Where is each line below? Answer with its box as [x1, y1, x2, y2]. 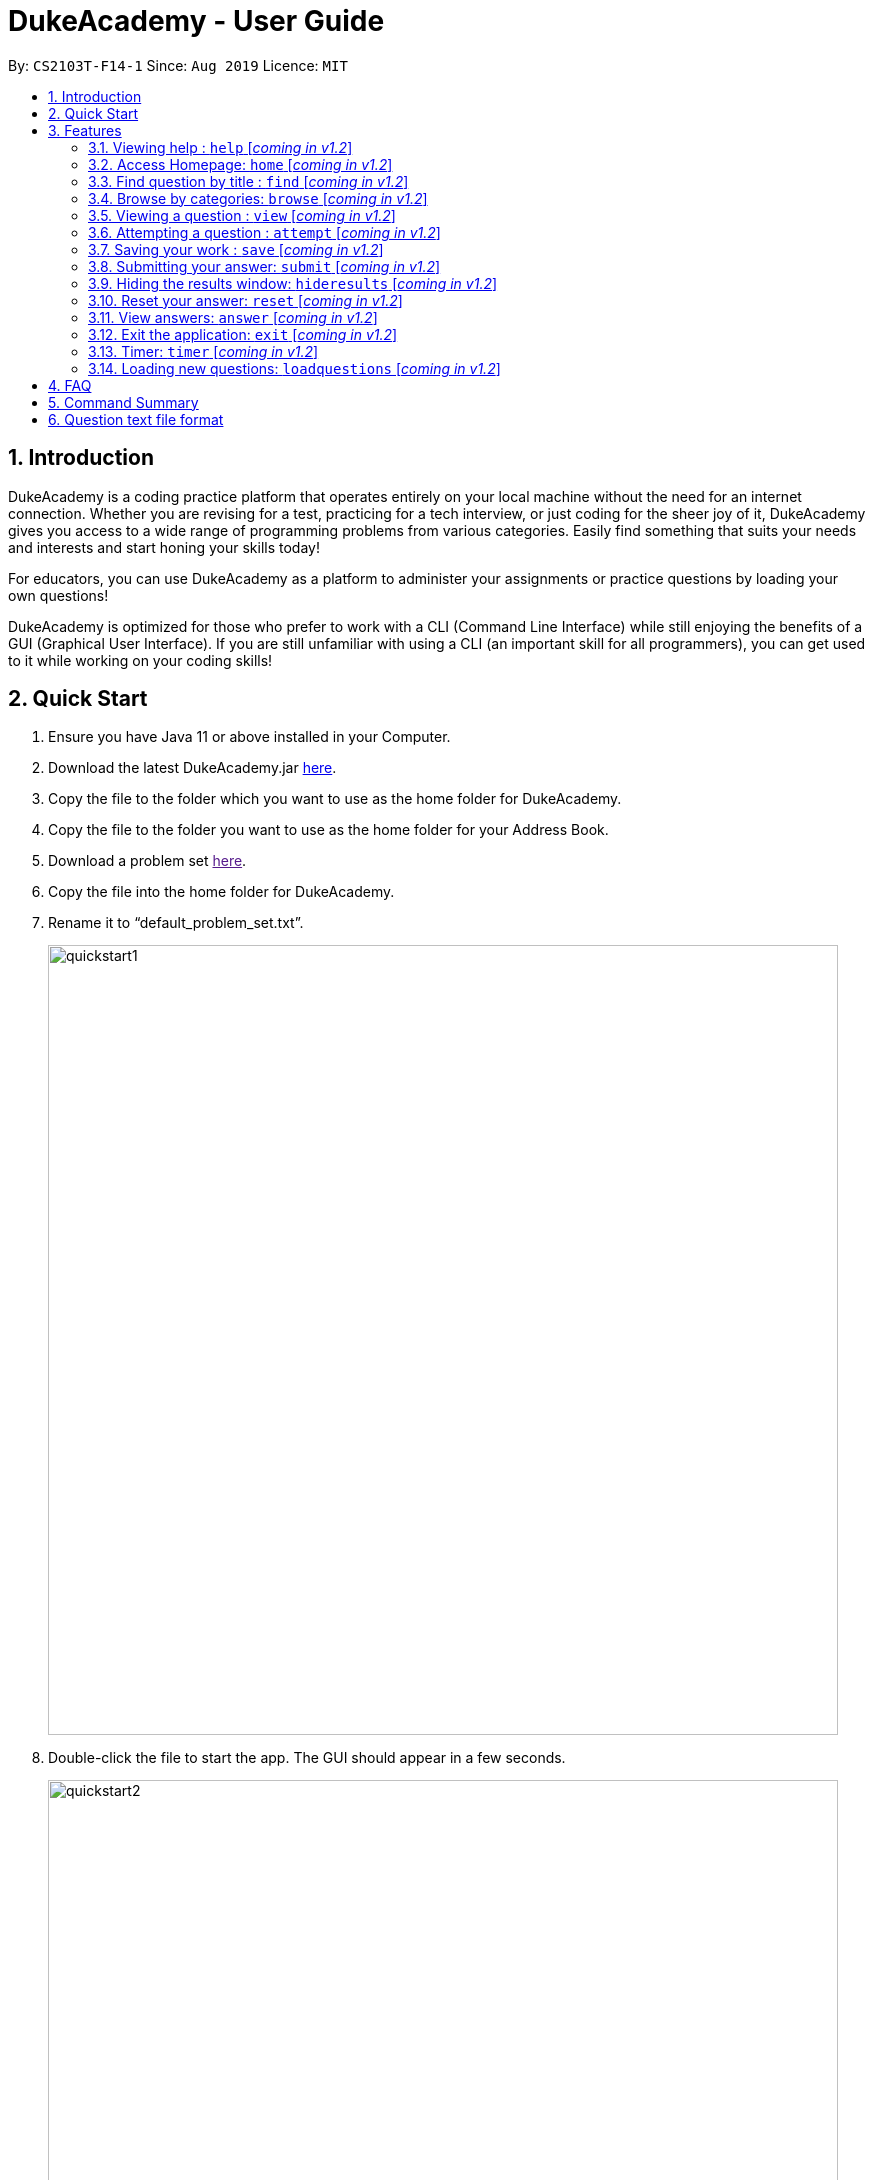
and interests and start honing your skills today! [8, 538, 320, 556]
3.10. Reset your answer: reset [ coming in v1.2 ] [88, 291, 403, 309]
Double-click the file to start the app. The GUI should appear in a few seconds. [48, 1749, 566, 1767]
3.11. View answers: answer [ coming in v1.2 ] [88, 308, 378, 326]
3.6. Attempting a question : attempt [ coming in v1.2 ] [88, 223, 441, 241]
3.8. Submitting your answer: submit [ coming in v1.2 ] [88, 257, 441, 275]
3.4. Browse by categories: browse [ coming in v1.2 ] [88, 189, 428, 207]
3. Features [48, 121, 122, 139]
